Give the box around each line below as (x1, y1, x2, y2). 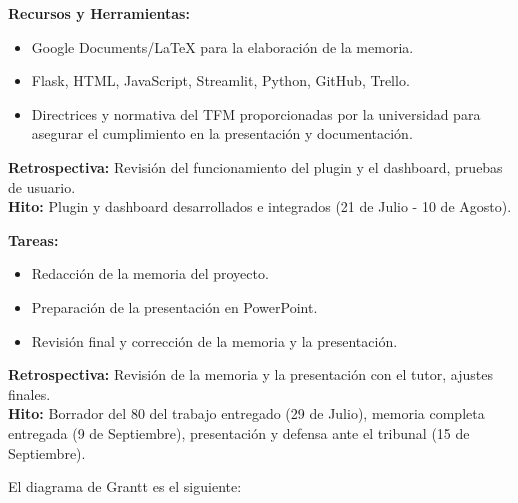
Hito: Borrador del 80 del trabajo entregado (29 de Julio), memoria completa (8, 403, 485, 424)
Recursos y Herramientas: (8, 3, 190, 23)
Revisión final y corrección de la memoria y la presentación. (31, 330, 398, 351)
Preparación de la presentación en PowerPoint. (31, 296, 318, 317)
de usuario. (8, 176, 76, 197)
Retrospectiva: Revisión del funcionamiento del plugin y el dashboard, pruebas (8, 156, 503, 177)
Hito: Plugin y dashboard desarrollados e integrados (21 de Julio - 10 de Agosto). (8, 196, 512, 217)
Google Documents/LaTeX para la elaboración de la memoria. (31, 36, 414, 57)
